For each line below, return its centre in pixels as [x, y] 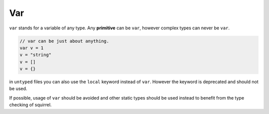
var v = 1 [32, 48]
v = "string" [36, 55]
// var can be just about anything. [65, 41]
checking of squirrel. [30, 105]
